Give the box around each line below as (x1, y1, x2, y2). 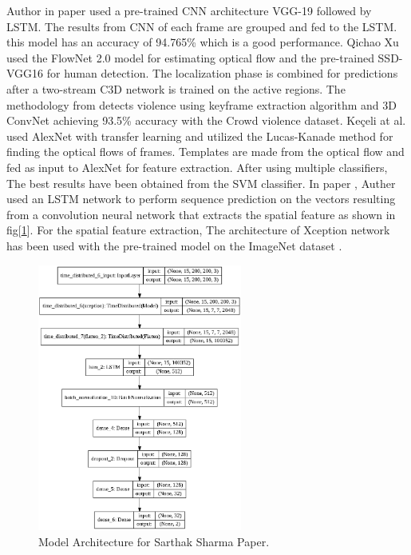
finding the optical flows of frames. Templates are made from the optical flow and (6, 143, 405, 160)
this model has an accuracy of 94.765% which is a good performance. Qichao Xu (6, 34, 399, 50)
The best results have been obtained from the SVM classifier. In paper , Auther (6, 174, 396, 191)
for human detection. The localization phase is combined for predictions (46, 65, 398, 82)
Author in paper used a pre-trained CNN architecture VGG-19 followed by (6, 2, 372, 18)
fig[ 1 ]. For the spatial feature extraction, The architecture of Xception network (6, 222, 390, 238)
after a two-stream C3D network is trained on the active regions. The (6, 80, 346, 97)
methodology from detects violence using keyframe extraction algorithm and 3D (6, 96, 397, 113)
